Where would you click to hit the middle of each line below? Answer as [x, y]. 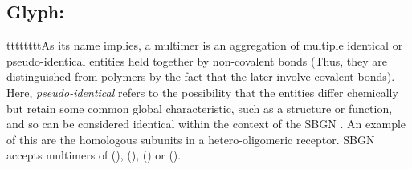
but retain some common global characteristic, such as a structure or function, [200, 108]
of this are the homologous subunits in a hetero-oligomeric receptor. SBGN [191, 139]
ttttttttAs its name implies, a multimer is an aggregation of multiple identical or [205, 45]
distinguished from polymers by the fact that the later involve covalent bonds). [201, 76]
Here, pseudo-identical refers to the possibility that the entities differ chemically [202, 92]
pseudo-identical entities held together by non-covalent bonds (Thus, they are [197, 60]
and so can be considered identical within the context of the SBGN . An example [206, 124]
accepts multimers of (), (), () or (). [94, 155]
